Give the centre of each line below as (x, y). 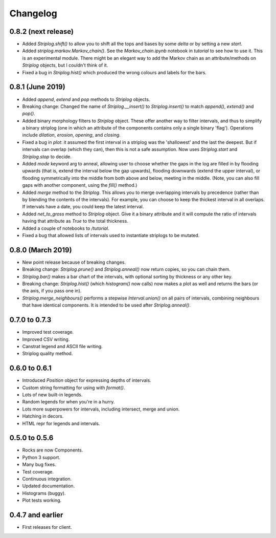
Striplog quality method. (48, 354)
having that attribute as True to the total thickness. (75, 221)
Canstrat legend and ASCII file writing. (63, 346)
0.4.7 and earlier (36, 515)
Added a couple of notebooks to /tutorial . (66, 228)
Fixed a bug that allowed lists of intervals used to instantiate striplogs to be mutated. (111, 235)
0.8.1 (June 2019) (38, 87)
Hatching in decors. (43, 416)
